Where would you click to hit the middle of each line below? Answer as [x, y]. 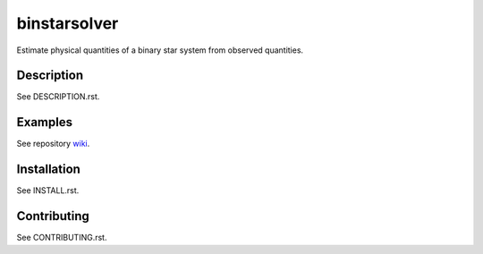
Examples [45, 122]
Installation [48, 169]
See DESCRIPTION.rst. [58, 97]
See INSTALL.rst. [48, 190]
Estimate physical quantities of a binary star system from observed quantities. [160, 50]
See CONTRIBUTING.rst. [62, 238]
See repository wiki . [53, 144]
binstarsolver [68, 23]
